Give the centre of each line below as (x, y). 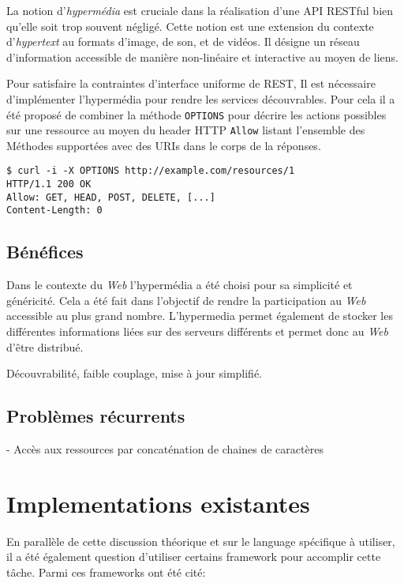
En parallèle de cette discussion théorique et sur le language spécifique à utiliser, (201, 541)
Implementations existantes (158, 503)
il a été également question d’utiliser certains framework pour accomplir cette (194, 557)
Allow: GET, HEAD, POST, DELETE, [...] (111, 197)
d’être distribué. (45, 346)
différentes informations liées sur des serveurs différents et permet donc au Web (197, 331)
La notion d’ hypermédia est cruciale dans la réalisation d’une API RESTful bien (200, 10)
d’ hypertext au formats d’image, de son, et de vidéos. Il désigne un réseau (183, 41)
